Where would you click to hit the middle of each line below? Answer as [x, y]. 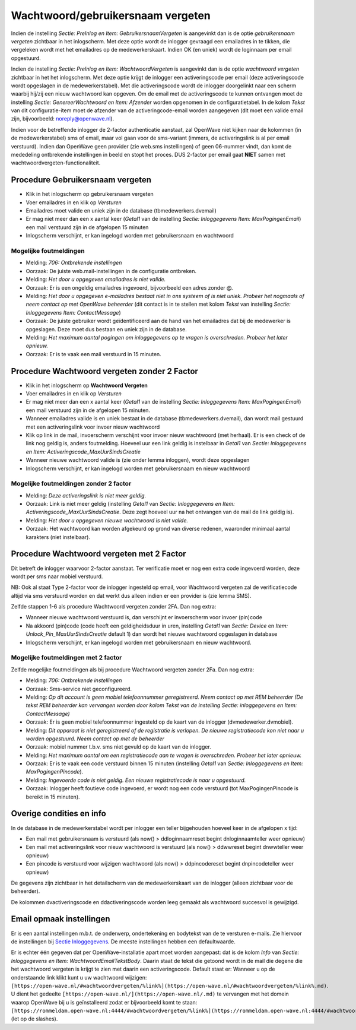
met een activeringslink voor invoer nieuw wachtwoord [93, 427]
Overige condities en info [58, 814]
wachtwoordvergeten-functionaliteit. [56, 163]
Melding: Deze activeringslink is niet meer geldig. [86, 495]
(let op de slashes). [34, 1019]
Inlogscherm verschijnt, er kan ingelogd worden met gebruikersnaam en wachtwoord [130, 236]
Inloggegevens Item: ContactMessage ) [73, 312]
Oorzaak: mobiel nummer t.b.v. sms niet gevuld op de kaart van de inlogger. [119, 747]
